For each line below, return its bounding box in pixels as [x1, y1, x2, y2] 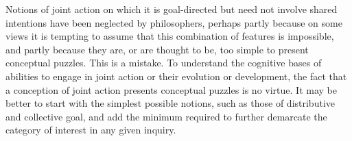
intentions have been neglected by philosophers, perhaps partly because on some [5, 15, 342, 29]
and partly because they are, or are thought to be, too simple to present [5, 42, 309, 56]
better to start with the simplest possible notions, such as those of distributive [5, 96, 335, 110]
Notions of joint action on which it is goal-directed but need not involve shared [5, 2, 338, 16]
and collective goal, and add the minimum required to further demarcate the [5, 109, 327, 123]
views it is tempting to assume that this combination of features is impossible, [5, 29, 334, 43]
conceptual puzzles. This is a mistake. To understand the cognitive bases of [5, 55, 322, 70]
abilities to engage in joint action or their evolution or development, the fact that [5, 68, 347, 83]
